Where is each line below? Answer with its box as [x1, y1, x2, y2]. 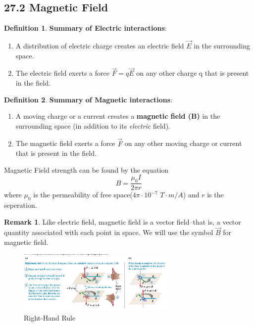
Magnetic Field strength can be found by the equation [4, 164, 169, 175]
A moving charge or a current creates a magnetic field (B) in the [15, 111, 220, 121]
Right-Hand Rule [24, 312, 76, 323]
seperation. [4, 200, 37, 210]
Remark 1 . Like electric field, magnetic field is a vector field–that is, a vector [4, 216, 241, 227]
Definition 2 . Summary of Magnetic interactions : [4, 94, 173, 104]
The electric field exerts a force [15, 68, 109, 78]
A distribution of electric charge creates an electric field [15, 41, 184, 51]
